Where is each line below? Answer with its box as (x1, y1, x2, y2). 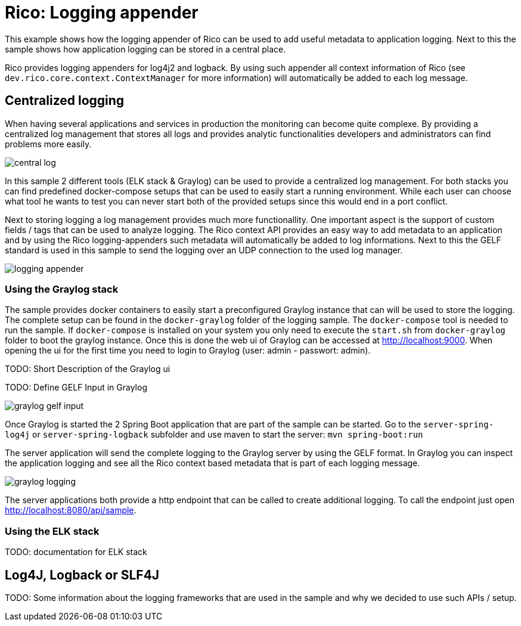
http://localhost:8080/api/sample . (5, 505, 137, 516)
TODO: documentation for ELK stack (5, 547, 147, 557)
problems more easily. (5, 138, 92, 149)
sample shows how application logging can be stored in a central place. (5, 44, 286, 54)
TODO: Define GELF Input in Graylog (5, 382, 147, 393)
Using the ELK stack (5, 525, 100, 537)
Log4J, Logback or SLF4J (5, 567, 160, 582)
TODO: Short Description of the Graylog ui (5, 364, 170, 374)
